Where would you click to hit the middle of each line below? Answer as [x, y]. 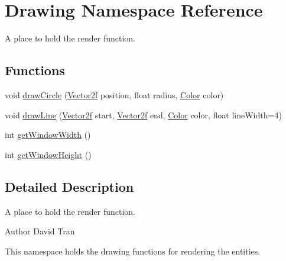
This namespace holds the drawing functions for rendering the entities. [133, 251]
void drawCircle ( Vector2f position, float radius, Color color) [114, 94]
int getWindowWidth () [48, 135]
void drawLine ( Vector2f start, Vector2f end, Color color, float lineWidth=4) [143, 115]
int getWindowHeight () [48, 154]
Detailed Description [69, 186]
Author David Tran [40, 231]
